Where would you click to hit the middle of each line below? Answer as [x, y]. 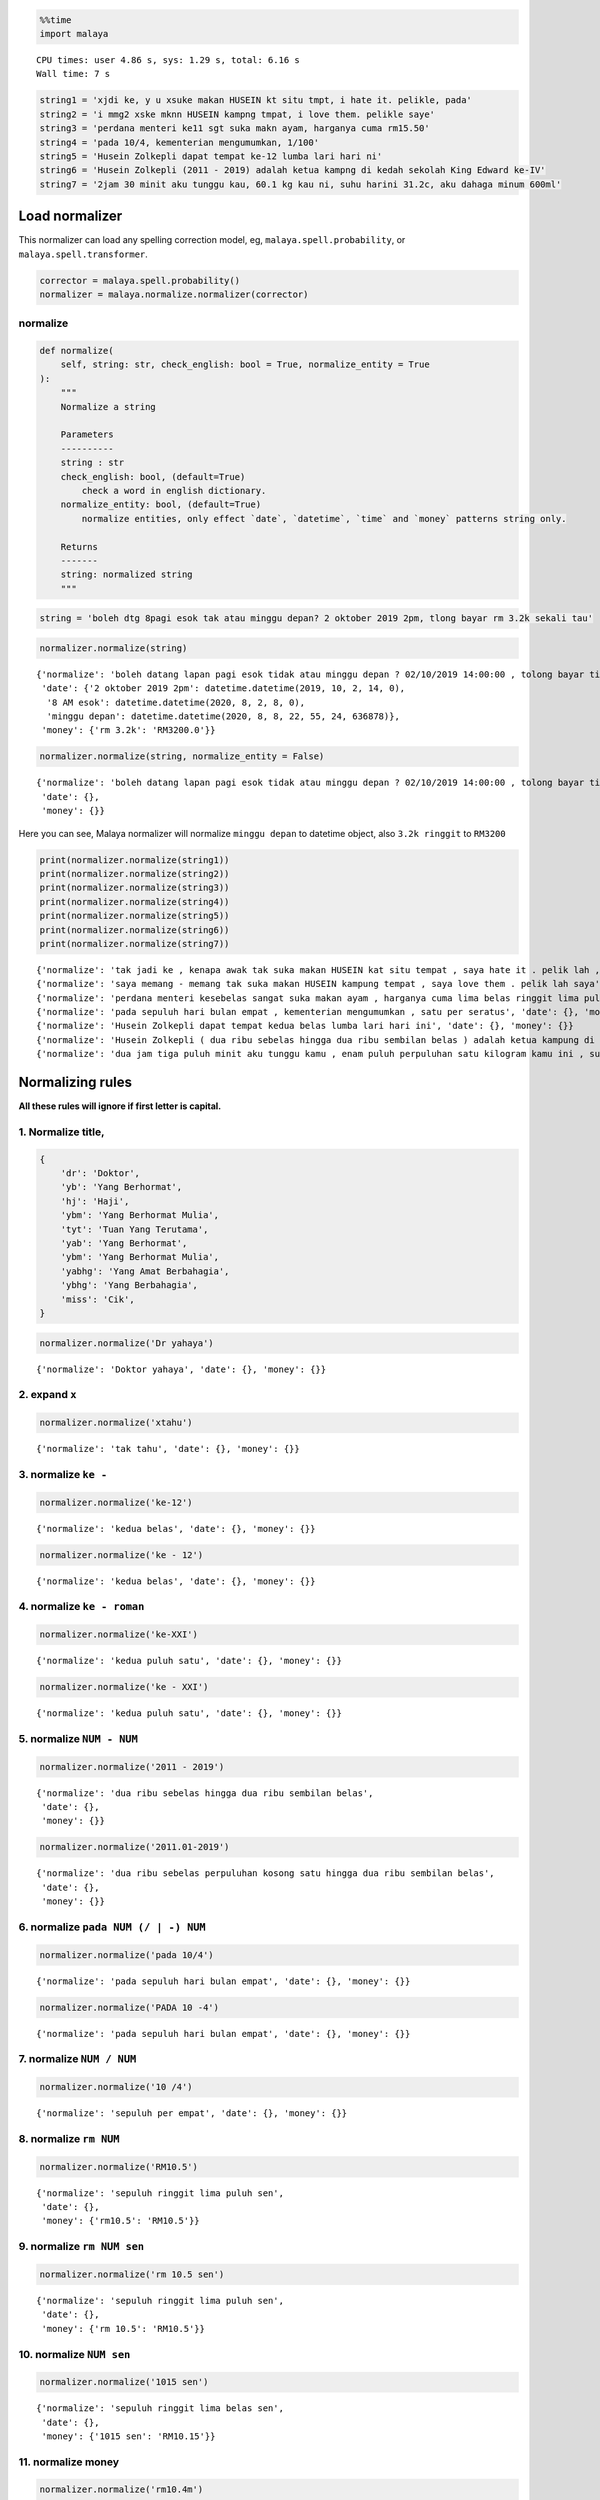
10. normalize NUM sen [74, 2354]
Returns [79, 546]
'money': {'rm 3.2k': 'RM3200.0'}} [128, 730]
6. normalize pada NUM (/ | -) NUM [112, 1927]
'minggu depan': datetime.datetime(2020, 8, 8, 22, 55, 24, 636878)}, [223, 716]
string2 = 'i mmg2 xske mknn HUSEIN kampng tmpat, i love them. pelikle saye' [237, 114]
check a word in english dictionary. [174, 490]
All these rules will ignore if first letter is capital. [120, 1106]
